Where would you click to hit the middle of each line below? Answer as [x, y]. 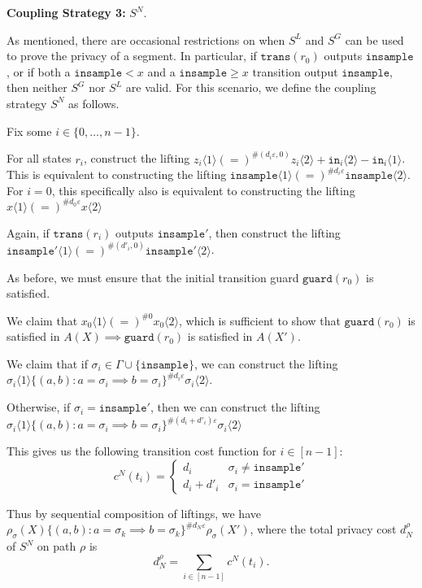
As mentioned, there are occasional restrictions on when [146, 39]
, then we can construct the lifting [235, 407]
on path [57, 546]
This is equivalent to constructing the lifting [117, 174]
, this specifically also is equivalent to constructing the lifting [203, 190]
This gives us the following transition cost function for [141, 451]
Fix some [29, 131]
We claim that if [47, 363]
